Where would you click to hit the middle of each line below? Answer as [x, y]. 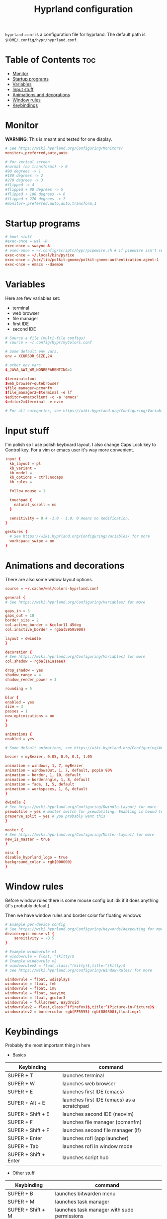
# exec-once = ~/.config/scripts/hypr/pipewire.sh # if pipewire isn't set [85, 251]
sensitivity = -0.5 [34, 938]
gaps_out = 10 [20, 616]
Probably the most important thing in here [48, 1045]
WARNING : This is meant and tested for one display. [59, 139]
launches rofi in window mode [97, 1146]
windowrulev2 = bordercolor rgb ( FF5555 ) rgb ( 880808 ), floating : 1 [73, 1012]
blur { [12, 697]
